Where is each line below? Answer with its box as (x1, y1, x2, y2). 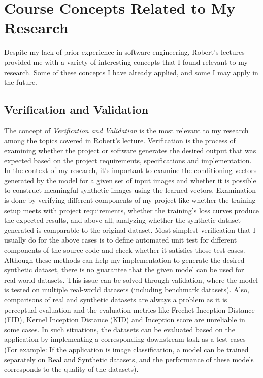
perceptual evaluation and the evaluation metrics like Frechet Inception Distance (4, 304, 255, 315)
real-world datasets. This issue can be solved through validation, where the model (4, 274, 258, 285)
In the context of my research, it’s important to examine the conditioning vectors (4, 165, 257, 176)
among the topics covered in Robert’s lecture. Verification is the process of (4, 135, 236, 146)
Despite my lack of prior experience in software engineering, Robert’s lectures (4, 47, 245, 57)
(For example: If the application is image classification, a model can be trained (4, 343, 249, 354)
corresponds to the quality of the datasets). (4, 364, 139, 374)
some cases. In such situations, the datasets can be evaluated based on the (4, 324, 235, 334)
